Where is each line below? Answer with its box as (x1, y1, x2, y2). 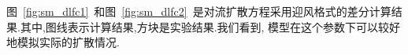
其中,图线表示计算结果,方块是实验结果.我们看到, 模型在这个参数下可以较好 (20, 18, 401, 35)
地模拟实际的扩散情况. (6, 34, 120, 50)
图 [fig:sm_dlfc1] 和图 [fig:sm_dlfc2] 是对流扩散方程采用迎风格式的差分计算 (6, 3, 391, 19)
